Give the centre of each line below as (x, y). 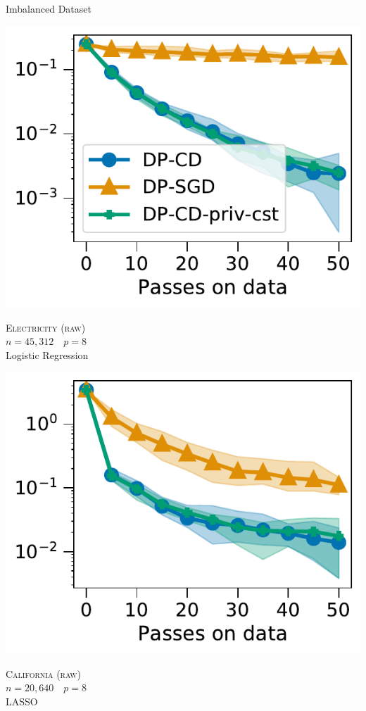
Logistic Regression (47, 354)
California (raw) (44, 673)
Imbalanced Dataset (49, 8)
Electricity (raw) (46, 327)
